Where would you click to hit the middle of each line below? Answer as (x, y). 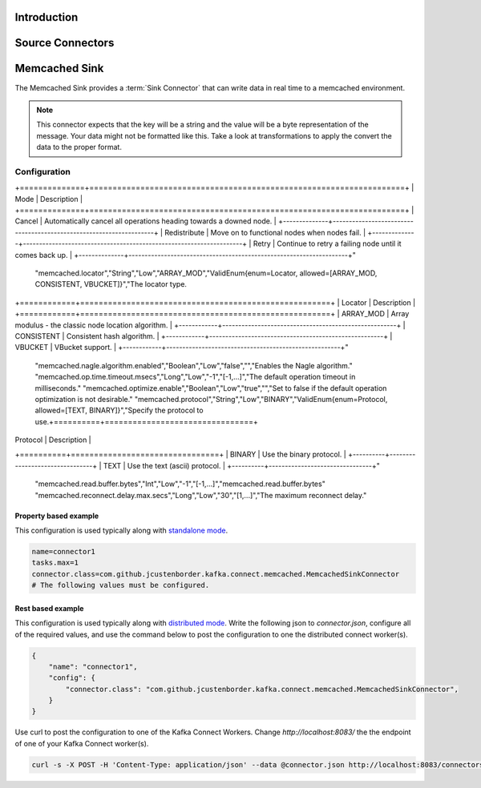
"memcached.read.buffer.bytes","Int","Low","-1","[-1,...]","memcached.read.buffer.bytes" (180, 484)
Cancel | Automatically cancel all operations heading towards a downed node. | (146, 221)
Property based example (57, 516)
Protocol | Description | (53, 440)
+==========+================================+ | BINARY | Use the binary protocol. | (180, 454)
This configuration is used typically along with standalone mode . (121, 531)
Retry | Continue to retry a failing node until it (327, 243)
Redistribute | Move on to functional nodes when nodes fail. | (265, 232)
